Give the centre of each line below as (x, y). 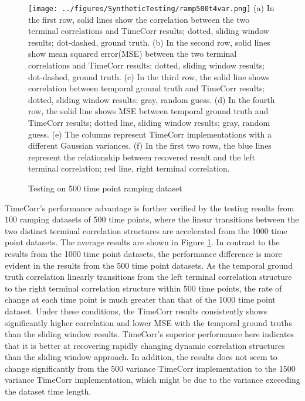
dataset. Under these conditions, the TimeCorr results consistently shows (136, 311)
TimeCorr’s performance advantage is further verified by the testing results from (150, 208)
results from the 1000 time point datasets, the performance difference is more (143, 253)
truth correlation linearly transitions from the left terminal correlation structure (148, 277)
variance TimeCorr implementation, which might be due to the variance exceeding (152, 380)
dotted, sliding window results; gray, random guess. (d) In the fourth (152, 99)
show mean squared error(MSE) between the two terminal (133, 54)
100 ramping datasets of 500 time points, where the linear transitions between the (152, 219)
